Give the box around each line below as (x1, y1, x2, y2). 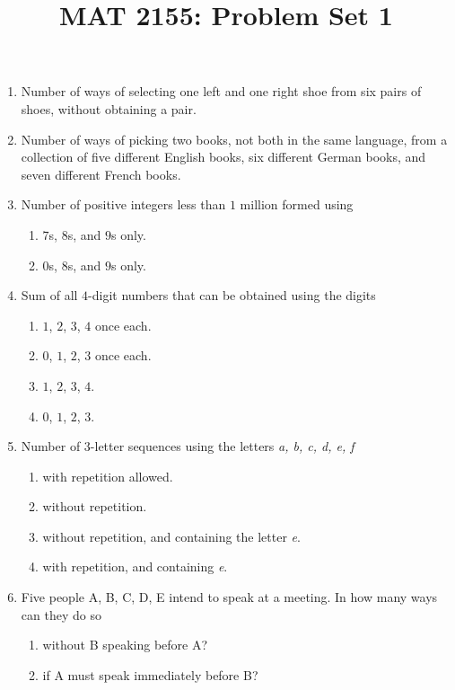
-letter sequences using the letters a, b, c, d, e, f (90, 437, 354, 456)
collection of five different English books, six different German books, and (21, 147, 426, 166)
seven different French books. (21, 164, 181, 183)
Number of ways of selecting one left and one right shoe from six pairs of (21, 82, 422, 101)
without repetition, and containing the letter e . (42, 526, 301, 545)
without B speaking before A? (42, 635, 208, 654)
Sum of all (21, 286, 78, 305)
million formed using (240, 195, 354, 214)
